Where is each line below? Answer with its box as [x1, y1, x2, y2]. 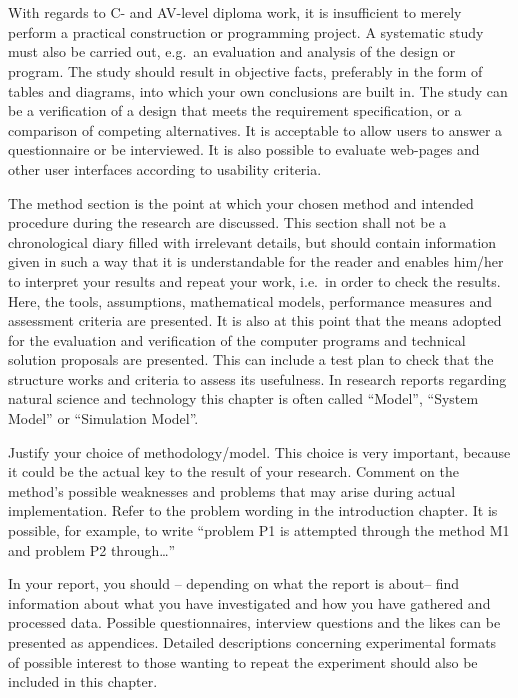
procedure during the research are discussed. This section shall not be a [8, 212, 447, 233]
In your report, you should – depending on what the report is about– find [8, 573, 460, 594]
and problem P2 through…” [8, 539, 176, 560]
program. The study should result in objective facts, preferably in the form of [8, 60, 483, 81]
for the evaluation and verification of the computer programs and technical [8, 329, 466, 350]
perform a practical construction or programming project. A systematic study [8, 21, 484, 42]
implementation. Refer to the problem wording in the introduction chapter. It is [8, 500, 498, 521]
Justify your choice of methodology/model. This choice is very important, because [8, 441, 511, 462]
